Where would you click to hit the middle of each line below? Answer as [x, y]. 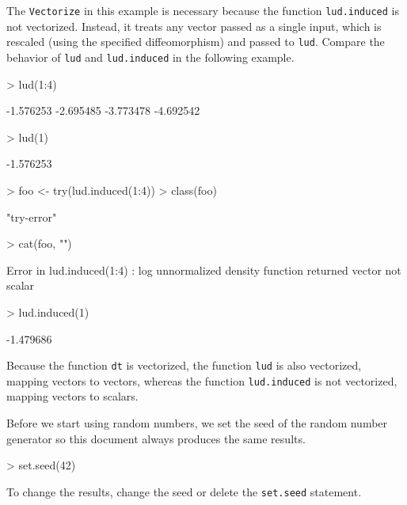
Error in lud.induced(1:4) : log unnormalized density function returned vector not [204, 270]
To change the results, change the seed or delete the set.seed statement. [184, 491]
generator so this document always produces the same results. [156, 438]
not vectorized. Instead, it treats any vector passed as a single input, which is [194, 26]
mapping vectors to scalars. [72, 396]
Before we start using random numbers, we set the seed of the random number [197, 423]
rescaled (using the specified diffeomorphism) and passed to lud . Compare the [196, 42]
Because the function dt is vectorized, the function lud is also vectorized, [184, 365]
